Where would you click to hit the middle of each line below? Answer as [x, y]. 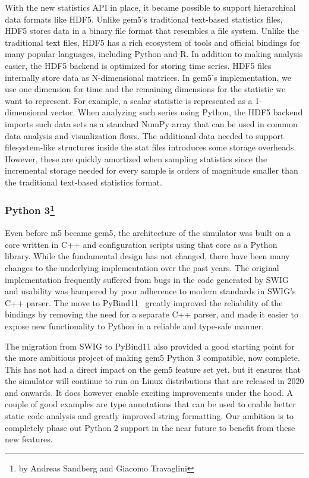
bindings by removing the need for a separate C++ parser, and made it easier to [152, 314]
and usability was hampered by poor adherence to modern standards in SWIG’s [150, 291]
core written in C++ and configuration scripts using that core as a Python [141, 244]
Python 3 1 [30, 210]
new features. [29, 439]
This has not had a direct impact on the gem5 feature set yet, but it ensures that [153, 369]
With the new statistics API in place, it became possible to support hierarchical [150, 7]
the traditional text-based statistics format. [83, 182]
